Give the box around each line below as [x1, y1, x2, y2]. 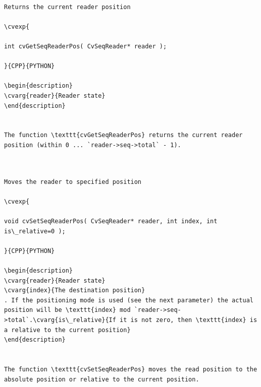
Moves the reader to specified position [4, 178, 142, 185]
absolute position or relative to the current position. [4, 375, 199, 383]
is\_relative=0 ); [4, 227, 66, 235]
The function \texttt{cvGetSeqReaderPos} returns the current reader [4, 132, 243, 139]
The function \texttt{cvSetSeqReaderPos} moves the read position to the [4, 365, 257, 373]
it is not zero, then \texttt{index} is [120, 316, 257, 324]
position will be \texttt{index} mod [4, 306, 131, 314]
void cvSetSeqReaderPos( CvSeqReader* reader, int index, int [4, 218, 218, 225]
